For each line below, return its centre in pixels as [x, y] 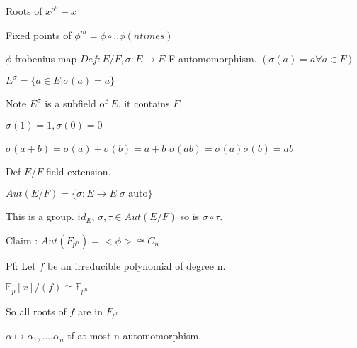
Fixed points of [39, 34]
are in [90, 311]
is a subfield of [76, 103]
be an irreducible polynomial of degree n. [136, 265]
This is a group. [40, 216]
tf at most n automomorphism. [135, 336]
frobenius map [46, 59]
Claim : [22, 240]
